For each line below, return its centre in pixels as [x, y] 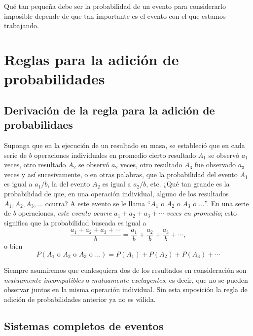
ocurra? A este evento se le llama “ [98, 203]
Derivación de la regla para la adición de [109, 110]
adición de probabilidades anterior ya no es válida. [80, 299]
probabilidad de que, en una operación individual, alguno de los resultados [116, 193]
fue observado [215, 165]
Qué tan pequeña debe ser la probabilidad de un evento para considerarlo [115, 6]
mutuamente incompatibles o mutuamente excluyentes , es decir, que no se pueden [126, 280]
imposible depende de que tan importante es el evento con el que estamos [115, 16]
